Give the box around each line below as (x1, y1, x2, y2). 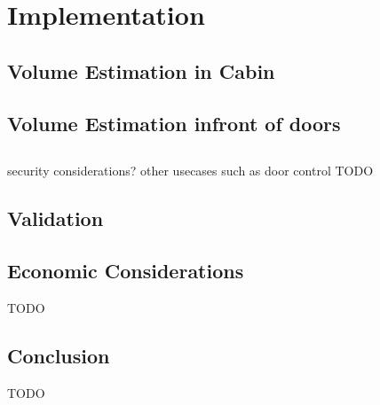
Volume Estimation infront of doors (7, 109, 341, 136)
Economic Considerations (7, 257, 244, 284)
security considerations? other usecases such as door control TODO (7, 161, 374, 180)
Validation (7, 205, 104, 232)
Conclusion (7, 341, 110, 369)
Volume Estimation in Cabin (7, 57, 275, 84)
